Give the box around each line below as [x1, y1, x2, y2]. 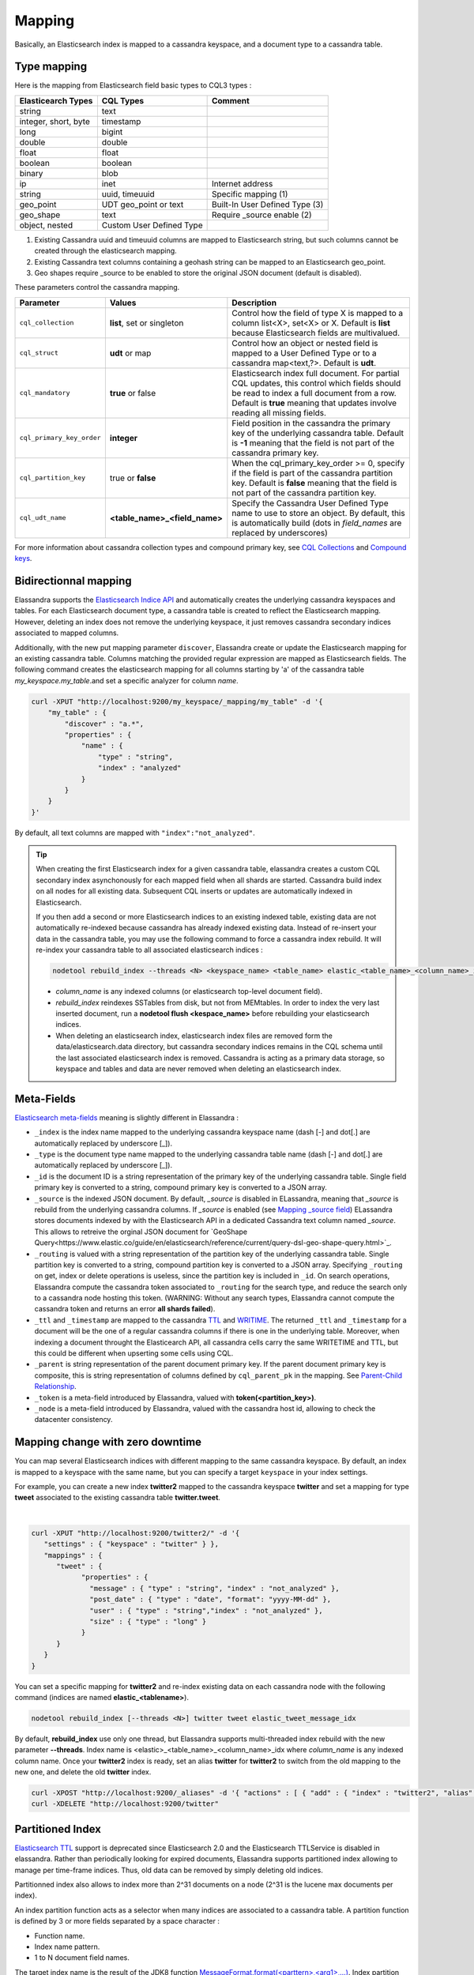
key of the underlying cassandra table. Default [231, 427, 404, 438]
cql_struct [19, 348, 59, 357]
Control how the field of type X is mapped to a [231, 307, 404, 318]
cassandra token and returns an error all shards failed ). [34, 1304, 216, 1314]
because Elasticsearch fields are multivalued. [231, 327, 401, 338]
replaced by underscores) [231, 527, 328, 538]
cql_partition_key [19, 474, 86, 482]
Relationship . [34, 1382, 77, 1391]
